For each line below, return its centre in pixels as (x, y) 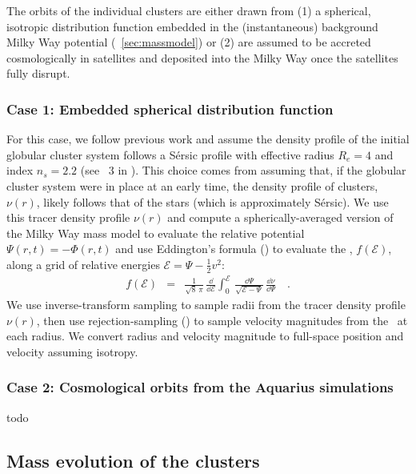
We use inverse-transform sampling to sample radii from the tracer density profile (206, 304)
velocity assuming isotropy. (72, 351)
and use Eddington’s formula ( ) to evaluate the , (234, 249)
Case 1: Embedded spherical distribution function (170, 108)
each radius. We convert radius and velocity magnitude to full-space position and (205, 336)
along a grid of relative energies (83, 264)
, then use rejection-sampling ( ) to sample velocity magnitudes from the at (222, 320)
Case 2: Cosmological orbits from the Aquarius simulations (200, 387)
